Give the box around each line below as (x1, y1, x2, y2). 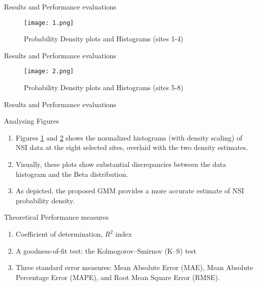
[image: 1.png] (24, 19, 74, 26)
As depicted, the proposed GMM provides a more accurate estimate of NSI (15, 185, 244, 196)
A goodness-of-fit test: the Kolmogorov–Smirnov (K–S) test (15, 245, 197, 256)
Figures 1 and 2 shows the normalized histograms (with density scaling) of (15, 132, 243, 143)
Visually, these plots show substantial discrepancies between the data (15, 159, 226, 169)
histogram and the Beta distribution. (15, 168, 128, 179)
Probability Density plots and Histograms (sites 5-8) (24, 82, 183, 93)
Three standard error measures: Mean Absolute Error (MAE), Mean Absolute (15, 262, 253, 273)
